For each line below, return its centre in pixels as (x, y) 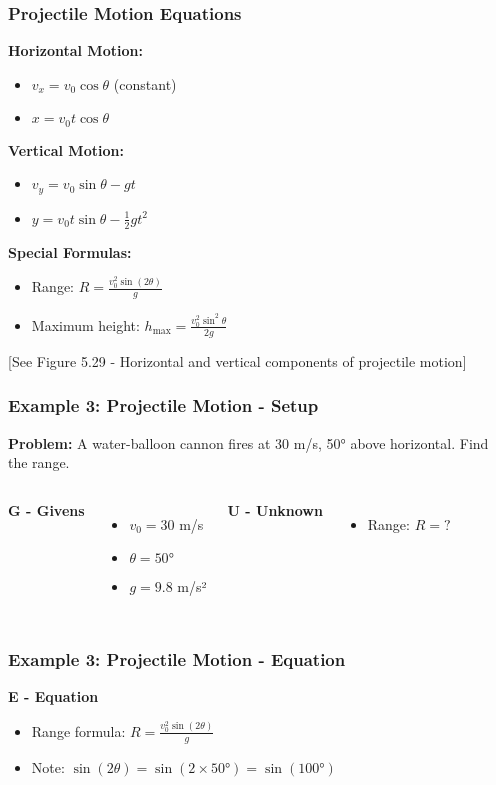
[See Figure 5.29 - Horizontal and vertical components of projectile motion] (237, 360)
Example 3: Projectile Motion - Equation (177, 658)
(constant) (145, 83)
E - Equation (53, 696)
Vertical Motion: (66, 149)
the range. (39, 462)
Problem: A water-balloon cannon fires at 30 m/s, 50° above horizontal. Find (248, 442)
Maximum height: (85, 324)
